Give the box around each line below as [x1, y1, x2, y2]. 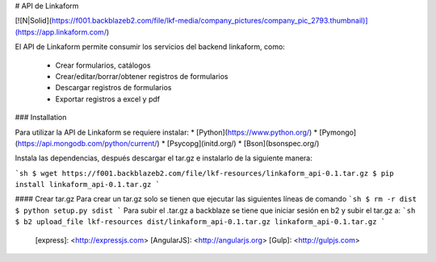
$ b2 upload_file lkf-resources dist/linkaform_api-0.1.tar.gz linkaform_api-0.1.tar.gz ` [15, 218, 386, 227]
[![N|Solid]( [15, 16, 52, 26]
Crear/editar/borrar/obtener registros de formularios [55, 71, 229, 81]
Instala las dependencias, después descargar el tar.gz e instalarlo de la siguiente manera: [15, 153, 312, 163]
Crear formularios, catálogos [55, 60, 151, 70]
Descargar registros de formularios [55, 83, 172, 93]
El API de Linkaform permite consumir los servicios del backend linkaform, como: [15, 42, 286, 52]
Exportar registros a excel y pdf [55, 94, 161, 104]
